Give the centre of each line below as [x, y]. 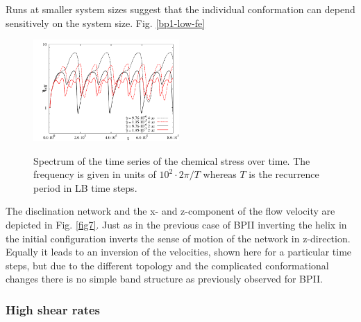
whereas [220, 174]
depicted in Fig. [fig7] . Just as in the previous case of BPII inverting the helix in [176, 225]
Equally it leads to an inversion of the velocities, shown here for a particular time [179, 252]
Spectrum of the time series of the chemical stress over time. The [172, 160]
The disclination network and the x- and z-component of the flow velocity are [170, 211]
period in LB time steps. [85, 187]
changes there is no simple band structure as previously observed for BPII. [164, 279]
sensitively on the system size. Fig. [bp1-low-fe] [106, 23]
